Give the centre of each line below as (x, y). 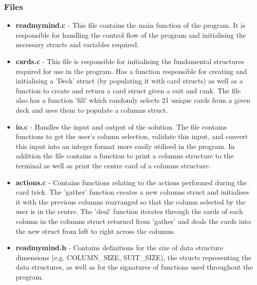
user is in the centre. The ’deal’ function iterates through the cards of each (129, 211)
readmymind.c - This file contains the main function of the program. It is (130, 25)
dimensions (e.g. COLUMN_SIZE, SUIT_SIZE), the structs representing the (133, 257)
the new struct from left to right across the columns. (96, 231)
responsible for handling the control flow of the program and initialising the (131, 35)
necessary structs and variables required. (77, 44)
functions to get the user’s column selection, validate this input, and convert (132, 136)
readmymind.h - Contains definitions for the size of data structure (120, 248)
